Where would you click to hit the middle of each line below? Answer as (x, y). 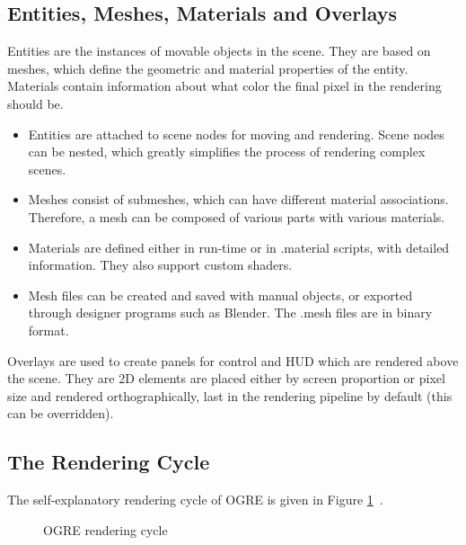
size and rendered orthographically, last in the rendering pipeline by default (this (230, 395)
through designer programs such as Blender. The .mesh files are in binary (230, 313)
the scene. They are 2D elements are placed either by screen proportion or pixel (226, 378)
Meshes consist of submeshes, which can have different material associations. (238, 199)
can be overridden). (61, 413)
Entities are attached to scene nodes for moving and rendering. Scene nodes (236, 134)
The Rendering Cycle (109, 462)
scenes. (47, 169)
